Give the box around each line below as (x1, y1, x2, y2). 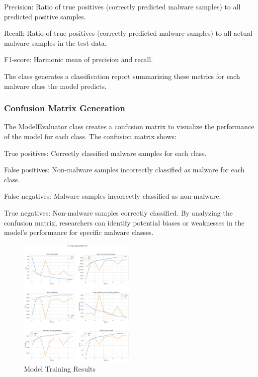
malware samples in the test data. (4, 37, 107, 48)
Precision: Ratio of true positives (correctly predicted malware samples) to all (4, 1, 241, 11)
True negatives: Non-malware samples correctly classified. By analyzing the (4, 207, 233, 218)
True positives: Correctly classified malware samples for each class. (4, 148, 207, 158)
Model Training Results (24, 363, 95, 374)
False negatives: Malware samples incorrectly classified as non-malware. (4, 191, 221, 201)
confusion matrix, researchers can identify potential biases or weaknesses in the (4, 217, 245, 227)
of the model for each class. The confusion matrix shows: (4, 131, 176, 141)
